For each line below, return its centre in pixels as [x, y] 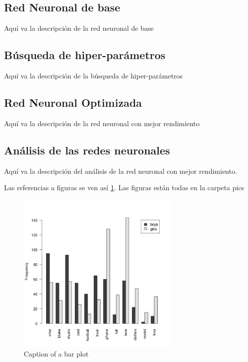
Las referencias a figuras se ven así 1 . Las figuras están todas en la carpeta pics [124, 187]
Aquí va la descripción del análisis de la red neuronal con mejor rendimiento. [121, 171]
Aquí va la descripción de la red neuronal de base [79, 28]
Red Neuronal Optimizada [73, 102]
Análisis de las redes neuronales [87, 150]
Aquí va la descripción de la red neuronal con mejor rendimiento [102, 123]
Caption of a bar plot [56, 354]
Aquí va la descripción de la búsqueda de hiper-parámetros [93, 75]
